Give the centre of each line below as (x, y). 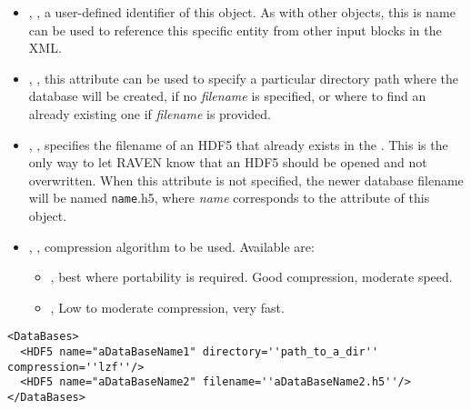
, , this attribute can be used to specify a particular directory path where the (244, 78)
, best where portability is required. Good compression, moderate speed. (251, 277)
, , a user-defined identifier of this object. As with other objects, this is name (242, 12)
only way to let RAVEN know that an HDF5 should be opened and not (228, 162)
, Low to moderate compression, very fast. (167, 307)
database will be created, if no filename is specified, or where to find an (227, 96)
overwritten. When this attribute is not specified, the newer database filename (246, 180)
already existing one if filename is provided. (150, 113)
